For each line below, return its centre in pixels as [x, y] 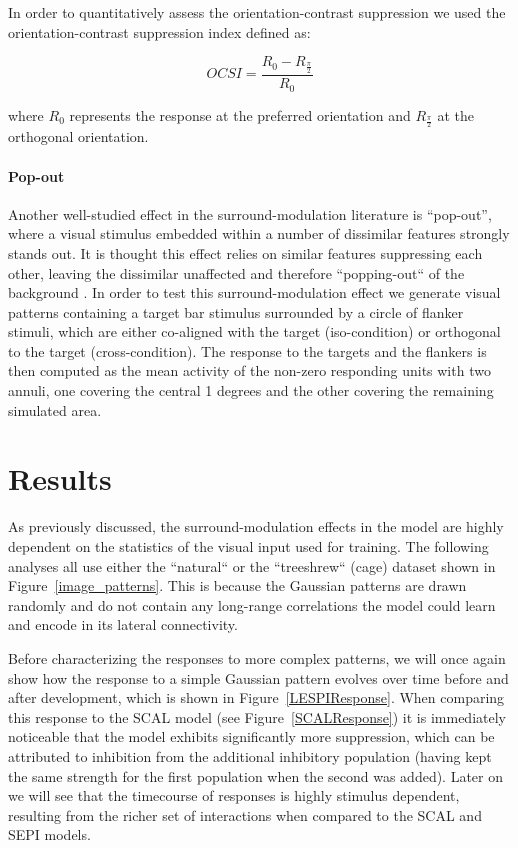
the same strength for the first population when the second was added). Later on [256, 775]
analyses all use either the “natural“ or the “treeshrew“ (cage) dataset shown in [252, 565]
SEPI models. [49, 834]
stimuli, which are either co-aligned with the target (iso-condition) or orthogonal [254, 331]
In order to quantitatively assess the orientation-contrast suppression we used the [257, 12]
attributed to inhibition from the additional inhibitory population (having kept [250, 755]
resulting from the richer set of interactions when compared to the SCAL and [245, 814]
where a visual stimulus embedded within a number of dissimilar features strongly [259, 233]
